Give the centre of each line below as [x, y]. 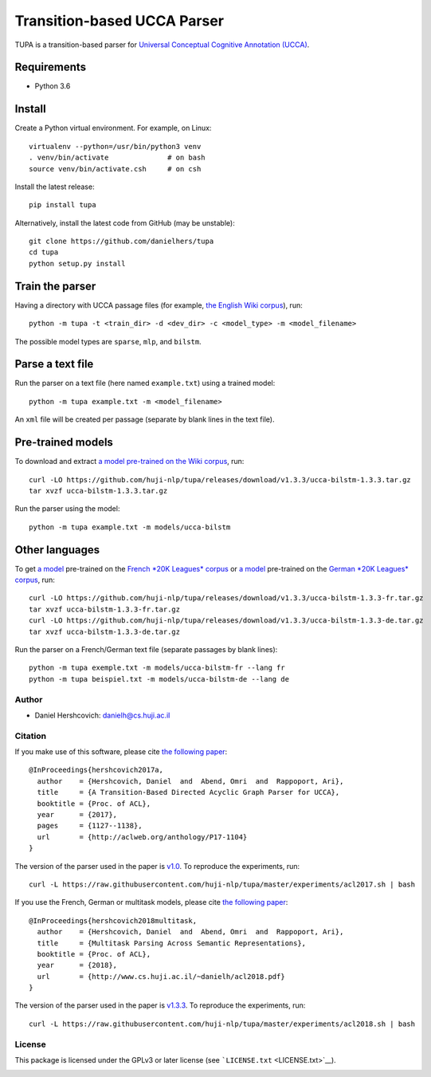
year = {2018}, [77, 965]
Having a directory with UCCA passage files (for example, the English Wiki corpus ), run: [159, 305]
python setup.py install [77, 263]
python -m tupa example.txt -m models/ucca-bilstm [130, 527]
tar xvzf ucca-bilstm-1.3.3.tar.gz [98, 491]
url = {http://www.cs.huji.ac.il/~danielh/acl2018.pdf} [161, 976]
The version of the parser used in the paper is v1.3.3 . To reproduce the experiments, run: [160, 1005]
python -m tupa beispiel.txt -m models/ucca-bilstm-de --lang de [159, 679]
